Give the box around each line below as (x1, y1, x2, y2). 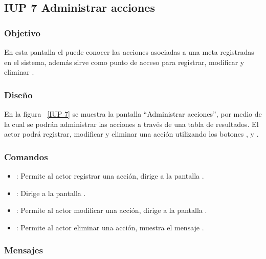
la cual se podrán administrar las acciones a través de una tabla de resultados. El (4, 118, 259, 129)
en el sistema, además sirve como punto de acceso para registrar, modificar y (4, 56, 245, 67)
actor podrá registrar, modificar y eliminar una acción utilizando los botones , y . (4, 128, 259, 139)
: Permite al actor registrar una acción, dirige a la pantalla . (16, 170, 204, 181)
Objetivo (4, 26, 40, 39)
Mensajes (4, 244, 43, 256)
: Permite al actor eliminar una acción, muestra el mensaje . (16, 222, 204, 232)
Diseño (4, 88, 33, 101)
